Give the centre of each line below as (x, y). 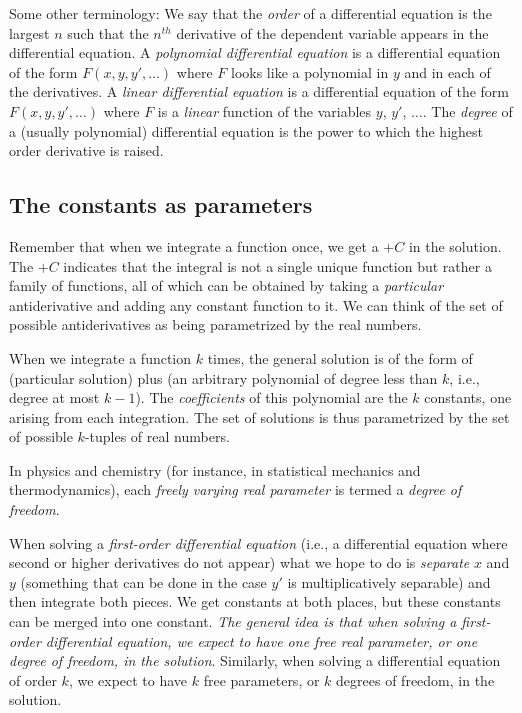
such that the (108, 32)
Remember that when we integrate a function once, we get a (194, 245)
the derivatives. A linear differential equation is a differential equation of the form (259, 91)
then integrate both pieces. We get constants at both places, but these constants (255, 601)
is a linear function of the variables (264, 110)
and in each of (447, 71)
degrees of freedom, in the (415, 679)
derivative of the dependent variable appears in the (332, 32)
